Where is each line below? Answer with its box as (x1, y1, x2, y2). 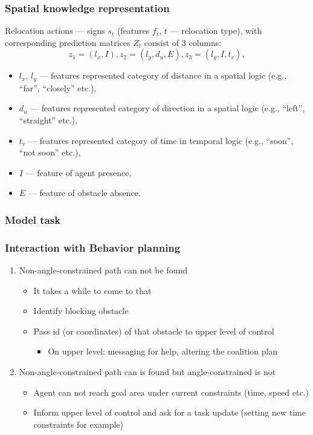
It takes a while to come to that (33, 284, 152, 296)
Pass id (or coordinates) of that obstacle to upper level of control (33, 324, 274, 337)
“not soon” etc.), (19, 146, 81, 159)
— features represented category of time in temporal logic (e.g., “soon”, (28, 134, 294, 146)
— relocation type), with (170, 24, 262, 37)
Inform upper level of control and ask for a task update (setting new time (33, 406, 306, 419)
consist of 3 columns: (144, 36, 222, 48)
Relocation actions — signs (5, 24, 105, 37)
